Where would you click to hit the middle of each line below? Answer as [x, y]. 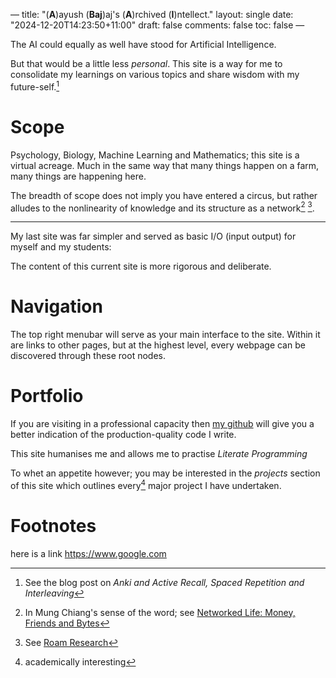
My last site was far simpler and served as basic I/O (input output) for [153, 236]
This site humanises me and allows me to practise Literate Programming [159, 454]
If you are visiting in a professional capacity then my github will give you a [162, 424]
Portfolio [47, 396]
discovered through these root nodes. [88, 356]
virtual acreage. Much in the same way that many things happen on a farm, [165, 165]
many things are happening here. [78, 176]
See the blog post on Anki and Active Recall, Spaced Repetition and [164, 582]
